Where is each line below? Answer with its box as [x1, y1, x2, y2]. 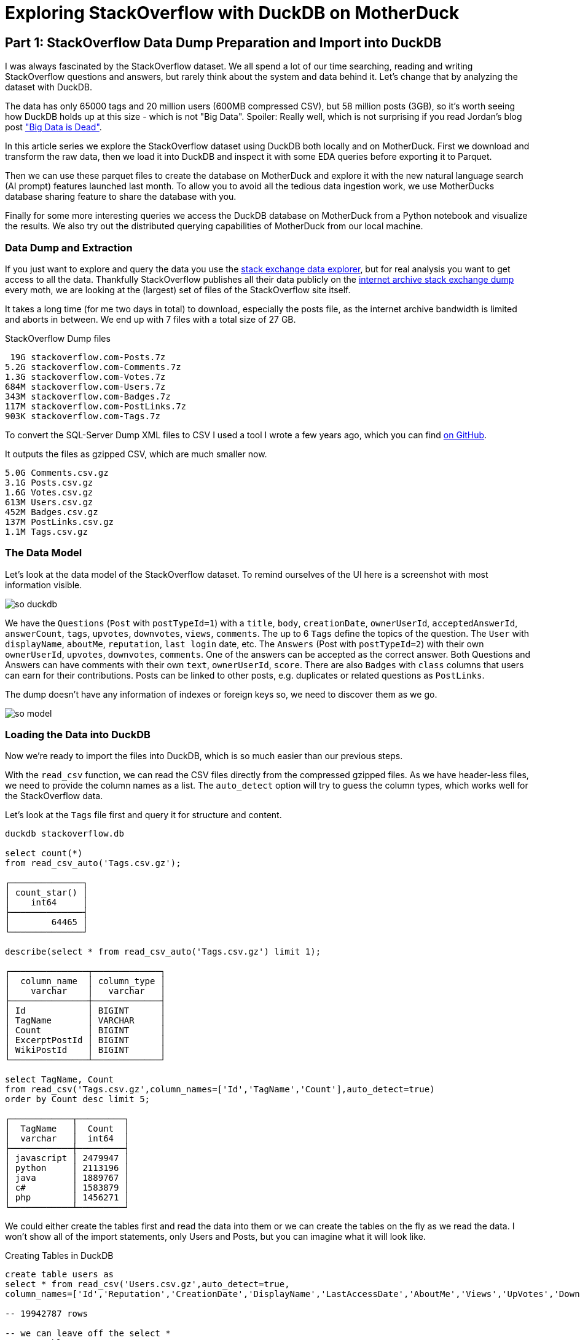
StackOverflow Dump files [5, 333, 111, 344]
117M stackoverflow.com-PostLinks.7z [5, 401, 187, 411]
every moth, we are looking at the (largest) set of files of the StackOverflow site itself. [5, 284, 351, 295]
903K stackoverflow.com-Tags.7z [5, 411, 160, 421]
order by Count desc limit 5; [5, 1094, 151, 1105]
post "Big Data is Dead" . [5, 122, 102, 133]
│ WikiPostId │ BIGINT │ [5, 1045, 166, 1055]
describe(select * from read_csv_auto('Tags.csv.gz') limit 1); [5, 947, 321, 957]
